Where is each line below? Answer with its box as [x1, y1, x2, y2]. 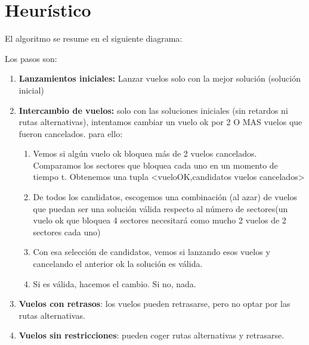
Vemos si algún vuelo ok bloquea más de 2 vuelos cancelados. [33, 147, 257, 160]
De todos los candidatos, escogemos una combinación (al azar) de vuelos [33, 191, 298, 203]
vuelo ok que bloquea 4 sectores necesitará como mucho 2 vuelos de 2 [33, 214, 286, 226]
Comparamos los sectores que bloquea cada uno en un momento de [33, 158, 278, 171]
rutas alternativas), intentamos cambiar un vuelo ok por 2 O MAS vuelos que [18, 116, 302, 128]
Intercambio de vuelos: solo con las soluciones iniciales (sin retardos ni [18, 104, 288, 116]
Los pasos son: [5, 52, 57, 64]
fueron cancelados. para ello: [18, 127, 123, 139]
